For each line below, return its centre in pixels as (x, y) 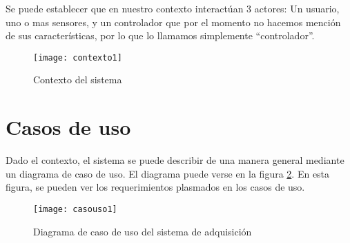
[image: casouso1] (75, 209)
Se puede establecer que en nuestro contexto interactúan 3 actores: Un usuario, (173, 8)
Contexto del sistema (78, 80)
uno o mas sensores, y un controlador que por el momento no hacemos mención (173, 22)
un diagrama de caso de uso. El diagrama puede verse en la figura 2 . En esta (168, 173)
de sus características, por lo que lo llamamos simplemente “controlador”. (160, 35)
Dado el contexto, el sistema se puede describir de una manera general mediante (175, 160)
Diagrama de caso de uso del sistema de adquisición (143, 231)
